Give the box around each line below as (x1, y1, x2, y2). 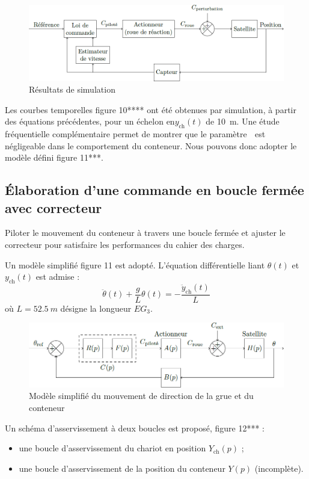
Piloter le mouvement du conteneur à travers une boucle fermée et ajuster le (5, 226, 286, 239)
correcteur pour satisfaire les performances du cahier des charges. (5, 238, 245, 251)
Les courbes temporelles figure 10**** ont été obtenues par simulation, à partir (5, 103, 296, 116)
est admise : (35, 270, 80, 283)
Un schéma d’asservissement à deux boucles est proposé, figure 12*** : (5, 421, 265, 434)
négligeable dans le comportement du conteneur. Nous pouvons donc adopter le (5, 139, 297, 152)
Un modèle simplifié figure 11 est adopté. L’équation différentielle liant (5, 258, 265, 271)
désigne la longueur (60, 301, 132, 314)
